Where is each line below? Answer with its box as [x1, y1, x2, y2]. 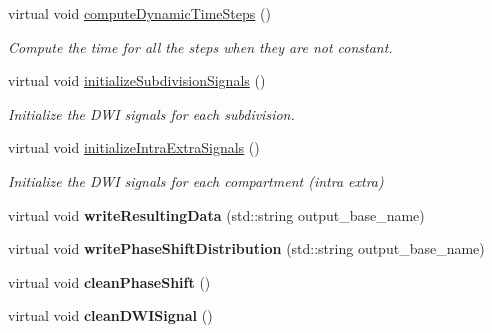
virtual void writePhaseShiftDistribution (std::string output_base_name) [8, 238, 485, 259]
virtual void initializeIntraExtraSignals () [8, 137, 260, 158]
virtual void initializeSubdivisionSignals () [8, 70, 266, 91]
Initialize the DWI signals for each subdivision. [8, 103, 295, 124]
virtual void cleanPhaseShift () [8, 271, 211, 292]
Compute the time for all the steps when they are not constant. [8, 36, 393, 57]
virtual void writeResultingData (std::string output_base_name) [8, 204, 425, 225]
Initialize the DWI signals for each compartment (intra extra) [8, 170, 384, 191]
